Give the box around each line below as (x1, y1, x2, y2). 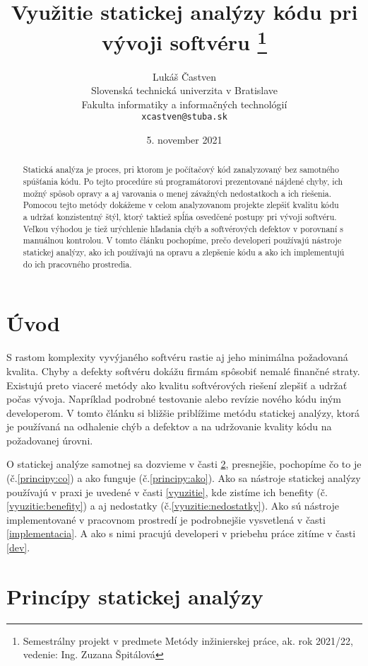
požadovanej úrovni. (6, 432, 93, 447)
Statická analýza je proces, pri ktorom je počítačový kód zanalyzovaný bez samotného (23, 163, 339, 176)
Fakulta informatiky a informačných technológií (81, 96, 287, 111)
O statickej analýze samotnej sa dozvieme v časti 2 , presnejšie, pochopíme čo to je (6, 457, 362, 471)
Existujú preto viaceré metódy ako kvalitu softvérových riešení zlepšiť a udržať (6, 377, 348, 392)
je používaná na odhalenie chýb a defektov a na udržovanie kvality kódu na (6, 419, 332, 434)
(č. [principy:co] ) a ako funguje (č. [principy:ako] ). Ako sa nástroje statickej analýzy (6, 471, 361, 486)
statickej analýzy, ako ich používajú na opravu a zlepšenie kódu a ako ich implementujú (23, 246, 345, 258)
